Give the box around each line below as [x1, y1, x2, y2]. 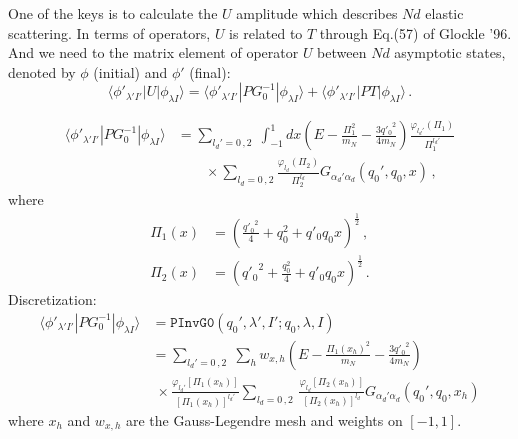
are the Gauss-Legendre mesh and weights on [125, 409, 403, 430]
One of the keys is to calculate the [8, 3, 218, 23]
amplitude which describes [236, 3, 398, 23]
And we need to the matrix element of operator [8, 42, 299, 63]
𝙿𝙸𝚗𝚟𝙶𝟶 [170, 315, 215, 330]
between [317, 42, 367, 63]
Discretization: [8, 289, 97, 310]
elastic [425, 3, 464, 23]
